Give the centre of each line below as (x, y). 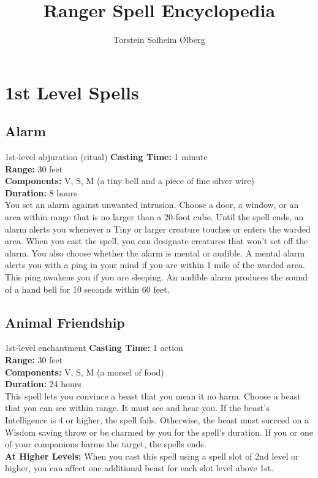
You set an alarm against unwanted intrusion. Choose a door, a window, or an (152, 205)
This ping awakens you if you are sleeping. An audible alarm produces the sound (157, 277)
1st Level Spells (72, 92)
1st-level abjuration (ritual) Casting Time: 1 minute (106, 157)
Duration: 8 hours (41, 192)
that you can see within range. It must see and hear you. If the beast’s (137, 408)
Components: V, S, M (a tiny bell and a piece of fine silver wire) (130, 181)
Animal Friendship (65, 322)
